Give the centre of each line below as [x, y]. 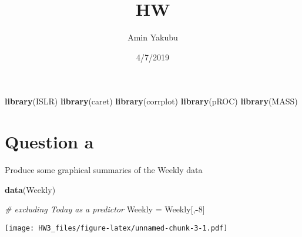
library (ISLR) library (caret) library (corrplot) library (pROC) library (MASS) [151, 101]
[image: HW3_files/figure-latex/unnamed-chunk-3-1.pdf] [116, 228]
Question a [49, 142]
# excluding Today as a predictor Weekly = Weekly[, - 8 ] [105, 209]
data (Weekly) [30, 189]
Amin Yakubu [153, 37]
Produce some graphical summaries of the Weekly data [104, 170]
